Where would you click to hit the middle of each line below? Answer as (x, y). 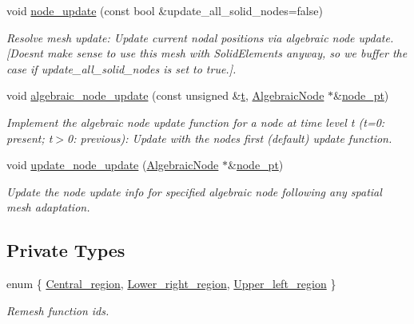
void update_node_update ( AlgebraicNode (113, 165)
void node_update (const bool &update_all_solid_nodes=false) (165, 10)
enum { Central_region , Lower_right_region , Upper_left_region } (171, 284)
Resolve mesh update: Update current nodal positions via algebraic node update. (200, 37)
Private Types (66, 250)
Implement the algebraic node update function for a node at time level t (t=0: (196, 122)
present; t (30, 138)
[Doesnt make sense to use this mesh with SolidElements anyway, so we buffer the (207, 53)
